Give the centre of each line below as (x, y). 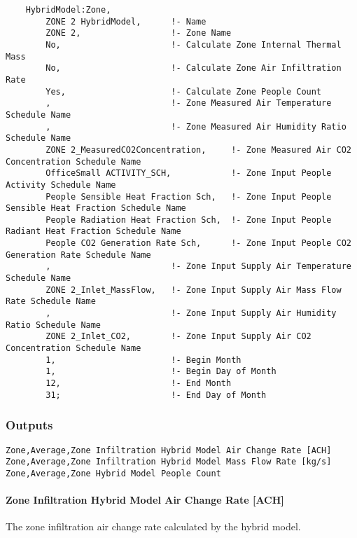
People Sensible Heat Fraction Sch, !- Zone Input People (189, 196)
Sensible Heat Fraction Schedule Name (96, 208)
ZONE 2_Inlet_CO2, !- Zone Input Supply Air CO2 (178, 337)
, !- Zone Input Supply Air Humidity (191, 313)
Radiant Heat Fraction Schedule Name (93, 232)
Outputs (29, 425)
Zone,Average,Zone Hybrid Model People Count (113, 473)
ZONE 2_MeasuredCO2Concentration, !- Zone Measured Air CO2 (198, 150)
